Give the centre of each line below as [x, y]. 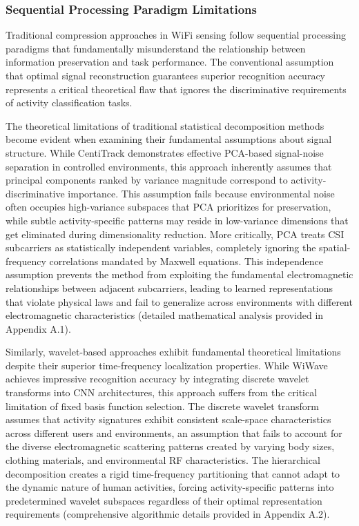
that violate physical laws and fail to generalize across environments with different [179, 301]
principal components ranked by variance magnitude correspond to [147, 180]
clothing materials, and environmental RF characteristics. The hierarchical [163, 460]
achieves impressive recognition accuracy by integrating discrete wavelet [157, 379]
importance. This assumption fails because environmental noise [201, 193]
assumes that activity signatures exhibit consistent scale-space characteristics [168, 419]
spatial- [335, 247]
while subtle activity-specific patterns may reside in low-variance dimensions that [177, 220]
